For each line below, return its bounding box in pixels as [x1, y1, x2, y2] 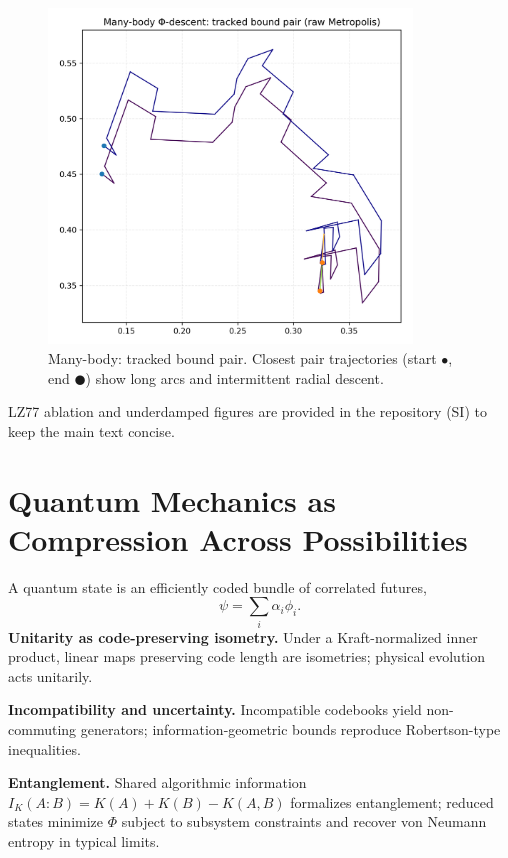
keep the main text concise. [8, 420, 175, 441]
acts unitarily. [8, 665, 93, 686]
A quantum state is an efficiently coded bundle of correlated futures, [8, 576, 427, 597]
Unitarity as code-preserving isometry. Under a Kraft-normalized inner [8, 626, 478, 647]
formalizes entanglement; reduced [290, 791, 494, 812]
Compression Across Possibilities [8, 518, 468, 559]
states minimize [8, 811, 104, 832]
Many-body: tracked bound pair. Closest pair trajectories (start [48, 348, 437, 369]
